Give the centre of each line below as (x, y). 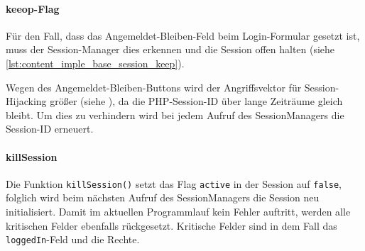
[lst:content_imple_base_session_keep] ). (95, 63)
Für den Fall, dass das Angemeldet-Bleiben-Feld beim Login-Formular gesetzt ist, (183, 35)
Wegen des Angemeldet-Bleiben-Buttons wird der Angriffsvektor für (154, 87)
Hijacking (26, 101)
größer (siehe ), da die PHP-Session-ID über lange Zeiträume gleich (196, 101)
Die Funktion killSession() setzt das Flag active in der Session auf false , (174, 183)
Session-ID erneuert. (50, 129)
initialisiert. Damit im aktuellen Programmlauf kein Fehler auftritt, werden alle (178, 211)
